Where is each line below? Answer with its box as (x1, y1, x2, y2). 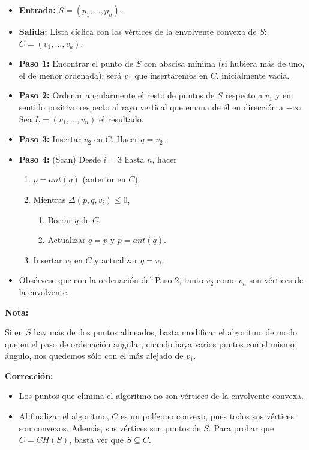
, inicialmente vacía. (216, 68, 290, 81)
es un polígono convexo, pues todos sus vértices (120, 410, 294, 422)
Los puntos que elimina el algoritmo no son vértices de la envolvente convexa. (19, 389, 304, 402)
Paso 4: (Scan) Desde (19, 152, 101, 165)
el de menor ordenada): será (19, 68, 122, 81)
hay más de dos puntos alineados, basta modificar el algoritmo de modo (34, 326, 297, 338)
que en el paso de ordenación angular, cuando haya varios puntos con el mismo (5, 337, 295, 350)
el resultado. (98, 112, 144, 125)
